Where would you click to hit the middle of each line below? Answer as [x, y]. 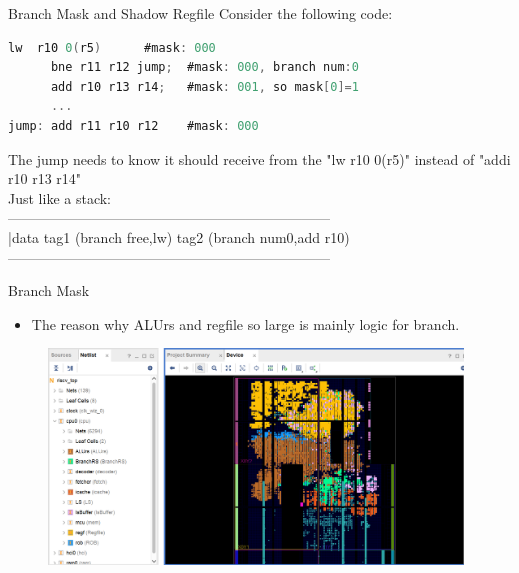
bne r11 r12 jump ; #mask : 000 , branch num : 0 [204, 67]
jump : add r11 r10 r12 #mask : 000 [133, 125]
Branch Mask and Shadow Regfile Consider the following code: [200, 13]
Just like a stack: [59, 197]
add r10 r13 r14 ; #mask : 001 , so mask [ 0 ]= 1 [204, 86]
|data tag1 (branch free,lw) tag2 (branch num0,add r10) [179, 236]
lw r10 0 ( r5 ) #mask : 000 [112, 47]
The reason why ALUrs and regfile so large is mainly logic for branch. [245, 323]
